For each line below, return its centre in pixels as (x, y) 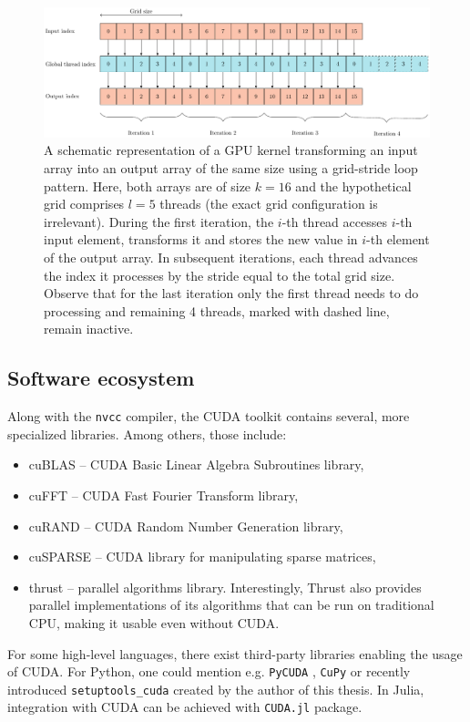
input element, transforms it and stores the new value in (201, 239)
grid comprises (84, 204)
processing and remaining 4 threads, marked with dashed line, (217, 310)
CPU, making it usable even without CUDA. (154, 622)
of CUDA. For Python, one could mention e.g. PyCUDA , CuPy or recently (209, 671)
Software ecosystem (101, 378)
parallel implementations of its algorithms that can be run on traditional (231, 605)
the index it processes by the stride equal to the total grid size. (220, 275)
